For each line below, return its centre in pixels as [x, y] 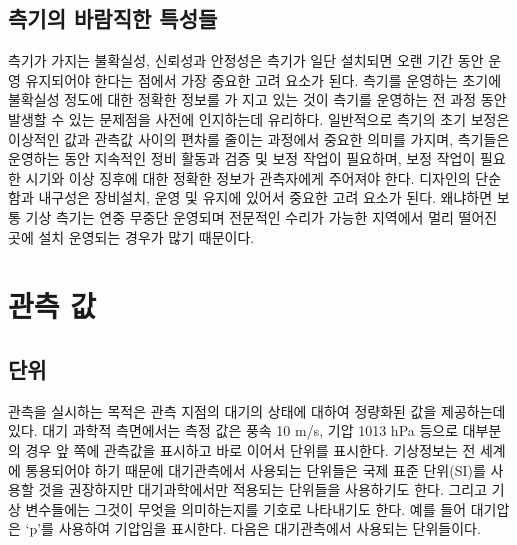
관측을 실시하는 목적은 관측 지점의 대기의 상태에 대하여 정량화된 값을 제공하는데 [257, 410]
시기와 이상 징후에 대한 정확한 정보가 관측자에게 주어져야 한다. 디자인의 [248, 177]
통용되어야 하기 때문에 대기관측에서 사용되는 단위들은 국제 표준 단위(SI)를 [255, 469]
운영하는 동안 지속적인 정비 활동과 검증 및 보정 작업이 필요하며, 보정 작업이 [242, 158]
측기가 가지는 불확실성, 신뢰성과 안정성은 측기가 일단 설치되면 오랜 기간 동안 [246, 60]
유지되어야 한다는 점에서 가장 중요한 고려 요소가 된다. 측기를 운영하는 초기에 [263, 79]
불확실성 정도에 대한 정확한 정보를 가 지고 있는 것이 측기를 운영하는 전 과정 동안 [257, 99]
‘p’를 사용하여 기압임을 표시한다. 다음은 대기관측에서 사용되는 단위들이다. [253, 528]
